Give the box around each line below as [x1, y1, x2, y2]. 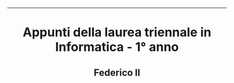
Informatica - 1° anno [55, 39, 179, 55]
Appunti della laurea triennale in [22, 25, 212, 40]
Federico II [93, 66, 141, 78]
